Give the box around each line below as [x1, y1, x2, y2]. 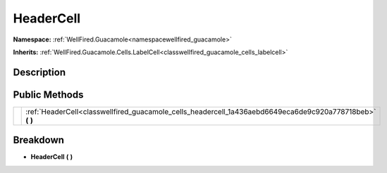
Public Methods [13, 89, 84, 101]
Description [13, 66, 66, 78]
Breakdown [13, 134, 65, 146]
